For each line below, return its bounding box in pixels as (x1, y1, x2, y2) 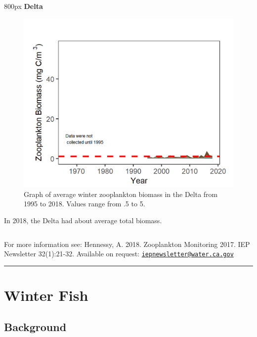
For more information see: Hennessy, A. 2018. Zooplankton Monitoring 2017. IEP (4, 239, 250, 249)
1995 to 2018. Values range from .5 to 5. (24, 198, 145, 209)
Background (4, 319, 67, 334)
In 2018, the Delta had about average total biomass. (4, 215, 162, 225)
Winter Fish (4, 285, 88, 305)
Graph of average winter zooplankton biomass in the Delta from (24, 189, 218, 199)
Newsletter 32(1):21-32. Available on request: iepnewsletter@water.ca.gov (4, 248, 234, 259)
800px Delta (4, 1, 43, 11)
